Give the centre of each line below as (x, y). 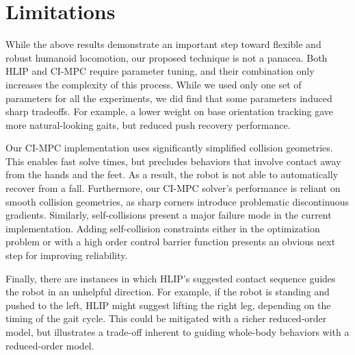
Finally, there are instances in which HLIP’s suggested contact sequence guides (171, 278)
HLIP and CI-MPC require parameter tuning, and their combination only (160, 71)
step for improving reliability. (67, 255)
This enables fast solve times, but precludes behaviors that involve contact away (173, 161)
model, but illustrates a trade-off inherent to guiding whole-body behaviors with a (177, 332)
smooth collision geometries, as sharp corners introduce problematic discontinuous (177, 201)
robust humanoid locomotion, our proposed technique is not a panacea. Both (167, 57)
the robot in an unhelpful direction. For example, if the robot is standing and (168, 292)
